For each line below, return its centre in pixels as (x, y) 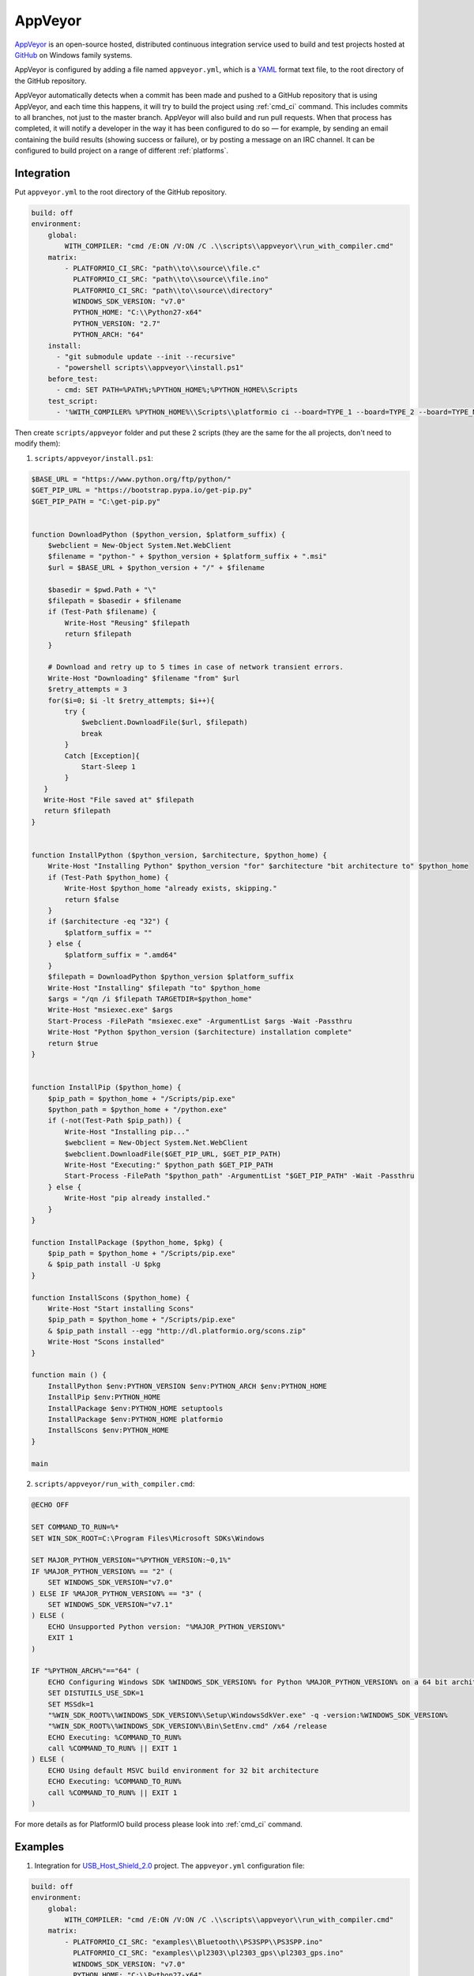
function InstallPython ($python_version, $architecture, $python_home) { (179, 855)
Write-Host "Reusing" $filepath (127, 623)
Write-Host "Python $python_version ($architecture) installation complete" (200, 1032)
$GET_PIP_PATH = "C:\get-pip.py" (96, 501)
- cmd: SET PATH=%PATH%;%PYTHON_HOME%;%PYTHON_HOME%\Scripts (177, 390)
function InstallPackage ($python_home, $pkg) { (127, 1242)
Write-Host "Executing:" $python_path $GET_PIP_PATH (169, 1165)
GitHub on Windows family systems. (73, 55)
